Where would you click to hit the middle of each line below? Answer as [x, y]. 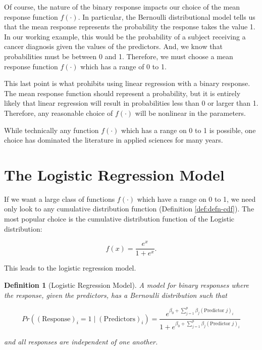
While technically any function [51, 130]
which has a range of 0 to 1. [123, 66]
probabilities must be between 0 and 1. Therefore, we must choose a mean [119, 56]
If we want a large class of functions [60, 199]
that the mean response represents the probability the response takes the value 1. [130, 27]
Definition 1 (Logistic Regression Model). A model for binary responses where [127, 285]
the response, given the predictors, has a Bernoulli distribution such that [116, 295]
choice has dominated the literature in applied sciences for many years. [114, 140]
